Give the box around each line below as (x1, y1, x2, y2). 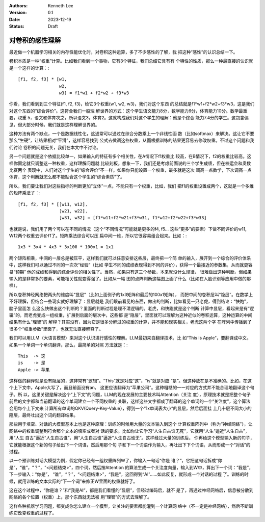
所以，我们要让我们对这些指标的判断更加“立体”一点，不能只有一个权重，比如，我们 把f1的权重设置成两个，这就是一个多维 (9, 183, 254, 189)
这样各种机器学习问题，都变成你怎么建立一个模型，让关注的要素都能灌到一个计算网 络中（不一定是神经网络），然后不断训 (9, 503, 253, 509)
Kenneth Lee (48, 3, 74, 8)
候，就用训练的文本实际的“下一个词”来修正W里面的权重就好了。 (9, 478, 138, 484)
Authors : (9, 3, 28, 8)
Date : (9, 16, 21, 22)
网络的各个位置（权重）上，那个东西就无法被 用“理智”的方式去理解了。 (9, 494, 152, 500)
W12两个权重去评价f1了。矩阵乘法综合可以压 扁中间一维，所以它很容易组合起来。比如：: (9, 233, 187, 239)
